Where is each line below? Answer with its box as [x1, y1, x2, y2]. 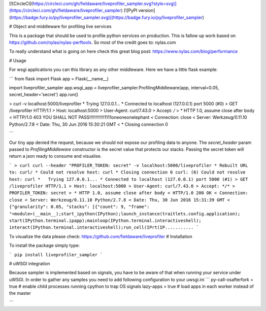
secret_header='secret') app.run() [9, 92, 78, 98]
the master [9, 290, 32, 296]
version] [138, 7, 155, 13]
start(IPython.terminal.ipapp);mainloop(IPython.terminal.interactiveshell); [9, 217, 201, 223]
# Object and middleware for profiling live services [9, 24, 112, 30]
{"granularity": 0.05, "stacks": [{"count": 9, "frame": [9, 204, 150, 209]
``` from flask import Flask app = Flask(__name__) [9, 75, 109, 81]
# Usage [9, 57, 27, 64]
